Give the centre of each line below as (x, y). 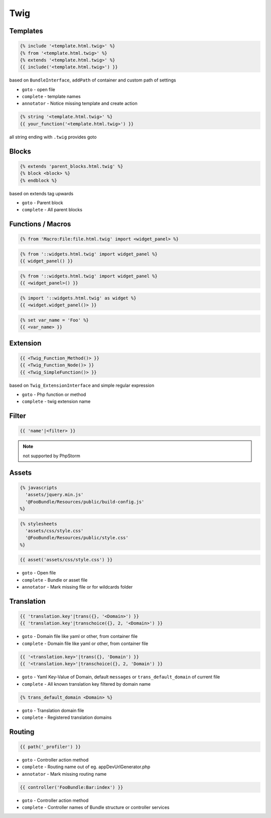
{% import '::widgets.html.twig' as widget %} (78, 298)
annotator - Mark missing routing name (64, 774)
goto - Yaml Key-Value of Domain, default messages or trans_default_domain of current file (121, 677)
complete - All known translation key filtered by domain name (86, 684)
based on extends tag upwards (41, 193)
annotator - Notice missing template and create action (80, 104)
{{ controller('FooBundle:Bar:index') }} (72, 787)
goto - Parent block (42, 203)
